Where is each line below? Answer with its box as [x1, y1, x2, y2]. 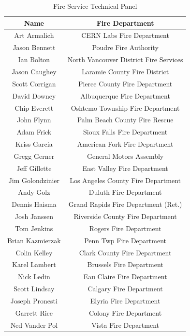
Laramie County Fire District [82, 66, 169, 76]
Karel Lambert [12, 259, 56, 269]
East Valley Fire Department [82, 163, 168, 173]
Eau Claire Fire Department [83, 271, 167, 282]
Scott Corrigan [12, 78, 56, 88]
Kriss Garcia [15, 139, 53, 149]
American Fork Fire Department [77, 139, 174, 149]
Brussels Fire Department [87, 259, 163, 269]
